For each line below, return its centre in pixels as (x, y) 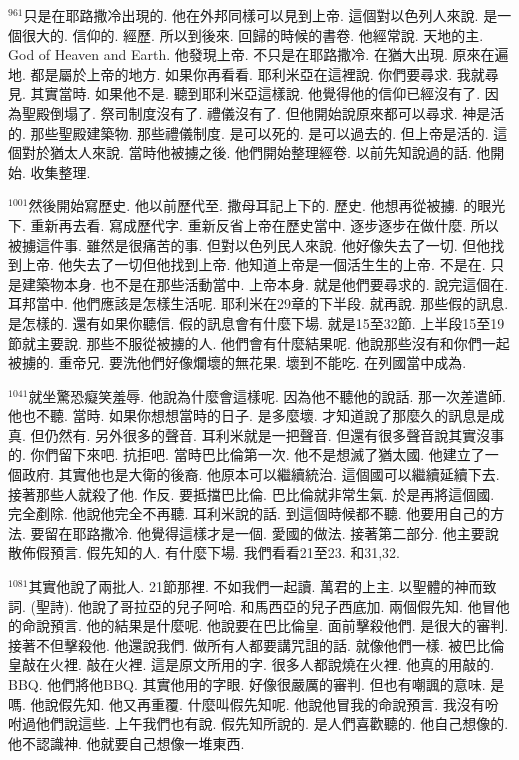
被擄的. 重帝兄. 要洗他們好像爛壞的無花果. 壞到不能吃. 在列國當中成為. (237, 362)
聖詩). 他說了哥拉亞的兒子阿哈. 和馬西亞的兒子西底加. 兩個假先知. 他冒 (265, 605)
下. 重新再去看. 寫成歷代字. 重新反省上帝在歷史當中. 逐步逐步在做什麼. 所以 (253, 224)
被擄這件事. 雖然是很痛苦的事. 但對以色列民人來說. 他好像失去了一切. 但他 (249, 244)
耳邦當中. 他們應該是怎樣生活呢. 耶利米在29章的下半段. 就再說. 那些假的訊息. (258, 303)
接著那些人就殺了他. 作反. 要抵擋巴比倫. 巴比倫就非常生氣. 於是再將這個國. (251, 493)
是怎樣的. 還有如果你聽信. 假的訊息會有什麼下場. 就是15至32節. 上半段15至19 (256, 322)
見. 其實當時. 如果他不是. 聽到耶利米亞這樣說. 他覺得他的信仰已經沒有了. (244, 93)
